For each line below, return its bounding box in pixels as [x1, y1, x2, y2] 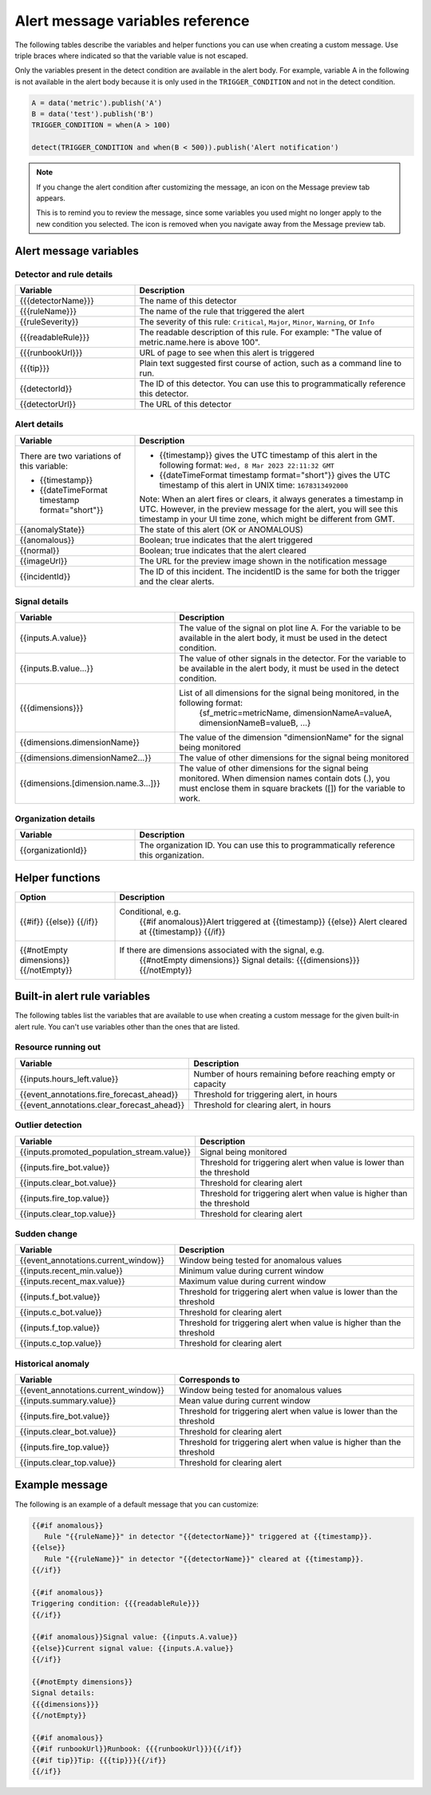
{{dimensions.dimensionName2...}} [19, 752, 152, 763]
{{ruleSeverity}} [19, 316, 79, 327]
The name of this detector [139, 295, 237, 306]
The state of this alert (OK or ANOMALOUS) [139, 523, 303, 535]
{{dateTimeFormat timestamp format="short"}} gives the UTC [159, 469, 391, 480]
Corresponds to [179, 1375, 240, 1386]
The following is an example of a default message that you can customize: [14, 1499, 259, 1509]
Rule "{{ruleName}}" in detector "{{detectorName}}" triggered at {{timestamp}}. [44, 1531, 373, 1541]
